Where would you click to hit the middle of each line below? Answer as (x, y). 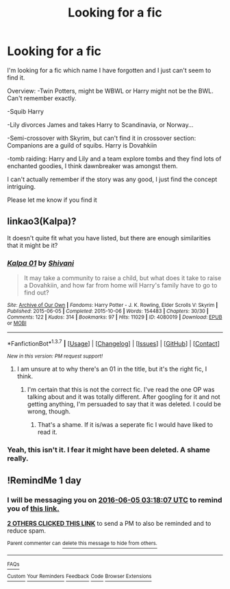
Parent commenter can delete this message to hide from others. (82, 544)
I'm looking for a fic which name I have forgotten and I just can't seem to (109, 70)
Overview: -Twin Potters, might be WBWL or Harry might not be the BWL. (110, 91)
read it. (48, 432)
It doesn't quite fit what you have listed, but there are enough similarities (109, 238)
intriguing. (22, 186)
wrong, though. (49, 411)
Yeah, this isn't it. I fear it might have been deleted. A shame (108, 450)
